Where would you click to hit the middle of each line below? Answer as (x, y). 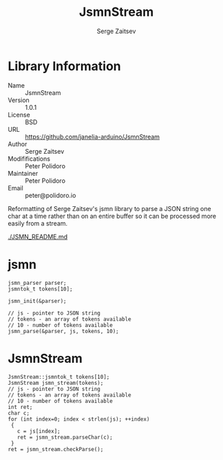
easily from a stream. (38, 223)
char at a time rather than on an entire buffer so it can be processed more (112, 216)
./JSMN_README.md (38, 237)
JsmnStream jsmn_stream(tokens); (56, 383)
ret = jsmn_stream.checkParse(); (56, 449)
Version (19, 100)
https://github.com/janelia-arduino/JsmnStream (93, 137)
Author (18, 144)
